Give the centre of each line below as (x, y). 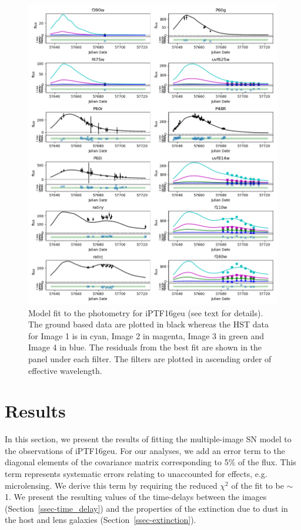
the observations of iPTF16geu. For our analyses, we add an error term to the (145, 450)
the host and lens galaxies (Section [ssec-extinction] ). (101, 520)
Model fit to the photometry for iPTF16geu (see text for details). (146, 312)
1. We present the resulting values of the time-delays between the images (136, 497)
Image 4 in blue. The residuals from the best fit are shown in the (145, 347)
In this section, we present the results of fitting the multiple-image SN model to (148, 439)
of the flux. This (267, 462)
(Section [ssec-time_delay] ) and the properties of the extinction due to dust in (146, 508)
